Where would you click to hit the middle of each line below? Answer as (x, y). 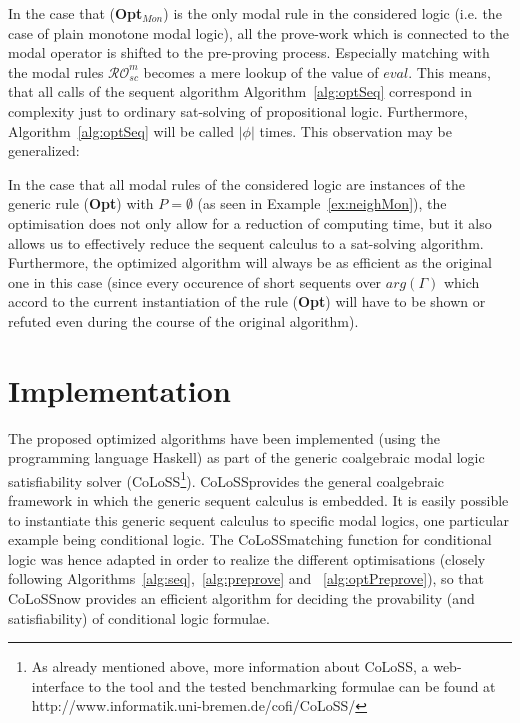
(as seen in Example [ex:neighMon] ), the (322, 203)
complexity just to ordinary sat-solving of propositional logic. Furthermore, (238, 110)
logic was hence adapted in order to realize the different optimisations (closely (247, 558)
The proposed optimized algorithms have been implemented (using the (224, 437)
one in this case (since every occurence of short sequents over (195, 281)
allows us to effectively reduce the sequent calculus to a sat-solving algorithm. (246, 242)
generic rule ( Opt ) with (81, 203)
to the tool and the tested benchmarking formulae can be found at (292, 685)
